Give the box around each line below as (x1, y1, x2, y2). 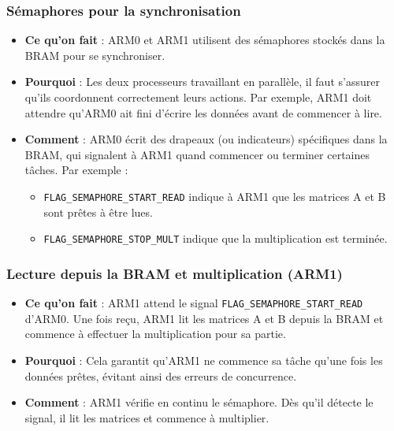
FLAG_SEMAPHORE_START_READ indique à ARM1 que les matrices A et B (43, 188, 386, 204)
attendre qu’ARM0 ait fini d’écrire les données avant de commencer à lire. (24, 104, 382, 121)
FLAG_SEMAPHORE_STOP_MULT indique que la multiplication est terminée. (43, 230, 388, 247)
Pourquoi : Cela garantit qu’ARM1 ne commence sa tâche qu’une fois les (24, 351, 383, 368)
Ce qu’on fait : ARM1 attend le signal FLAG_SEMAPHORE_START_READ (24, 295, 363, 311)
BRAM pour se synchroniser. (24, 46, 165, 63)
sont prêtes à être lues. (43, 203, 153, 220)
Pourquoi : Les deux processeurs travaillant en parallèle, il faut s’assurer (24, 73, 380, 90)
